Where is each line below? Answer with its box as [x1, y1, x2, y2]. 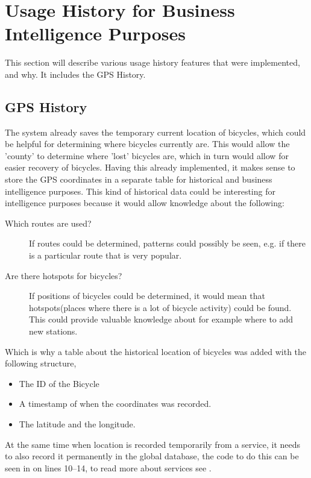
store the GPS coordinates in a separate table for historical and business [5, 173, 272, 186]
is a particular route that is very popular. [29, 249, 182, 262]
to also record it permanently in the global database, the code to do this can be [5, 450, 299, 462]
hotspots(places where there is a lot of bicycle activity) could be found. [29, 301, 292, 313]
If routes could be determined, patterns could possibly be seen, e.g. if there [29, 237, 306, 250]
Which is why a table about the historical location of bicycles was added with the [5, 345, 307, 357]
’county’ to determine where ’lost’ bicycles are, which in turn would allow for [5, 149, 289, 162]
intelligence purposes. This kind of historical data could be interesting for [5, 184, 275, 197]
